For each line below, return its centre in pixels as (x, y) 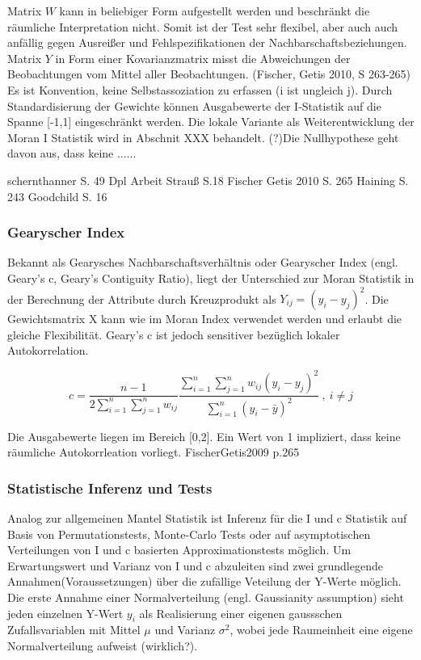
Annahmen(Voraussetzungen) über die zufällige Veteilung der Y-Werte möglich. (204, 581)
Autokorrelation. (48, 350)
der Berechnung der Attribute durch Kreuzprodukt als (142, 298)
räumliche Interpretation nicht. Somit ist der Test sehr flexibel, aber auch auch (203, 26)
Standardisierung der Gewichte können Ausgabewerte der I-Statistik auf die (194, 105)
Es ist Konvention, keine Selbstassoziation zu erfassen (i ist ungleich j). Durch (200, 89)
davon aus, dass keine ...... (72, 153)
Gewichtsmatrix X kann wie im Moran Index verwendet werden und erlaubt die (205, 319)
